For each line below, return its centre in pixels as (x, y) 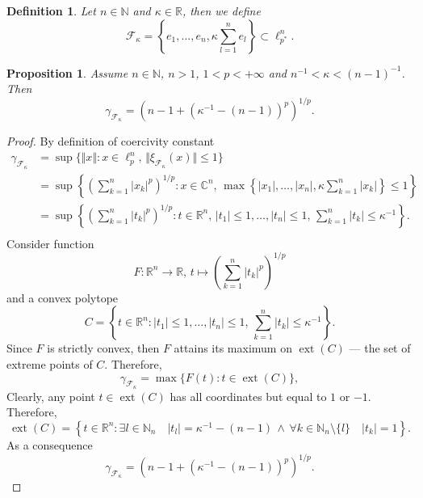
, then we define (221, 11)
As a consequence (50, 444)
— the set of (380, 348)
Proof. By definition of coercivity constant (111, 141)
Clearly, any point (51, 396)
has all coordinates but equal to (248, 396)
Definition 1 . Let (51, 11)
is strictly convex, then (103, 348)
